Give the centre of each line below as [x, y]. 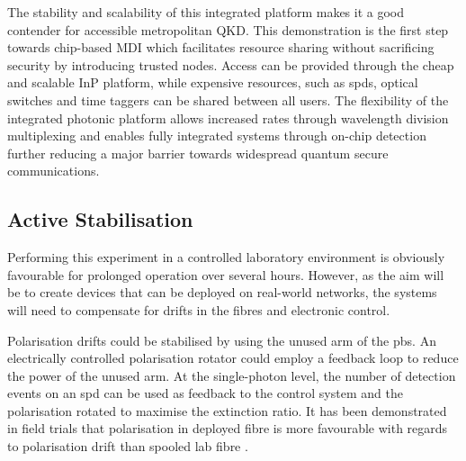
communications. [54, 171]
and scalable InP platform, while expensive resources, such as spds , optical [213, 82]
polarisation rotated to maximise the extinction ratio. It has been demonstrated [227, 410]
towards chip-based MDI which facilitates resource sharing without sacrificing [221, 47]
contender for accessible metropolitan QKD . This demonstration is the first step [228, 29]
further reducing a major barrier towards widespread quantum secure [198, 153]
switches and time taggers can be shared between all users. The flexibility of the [228, 99]
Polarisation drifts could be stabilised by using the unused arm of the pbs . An [222, 340]
